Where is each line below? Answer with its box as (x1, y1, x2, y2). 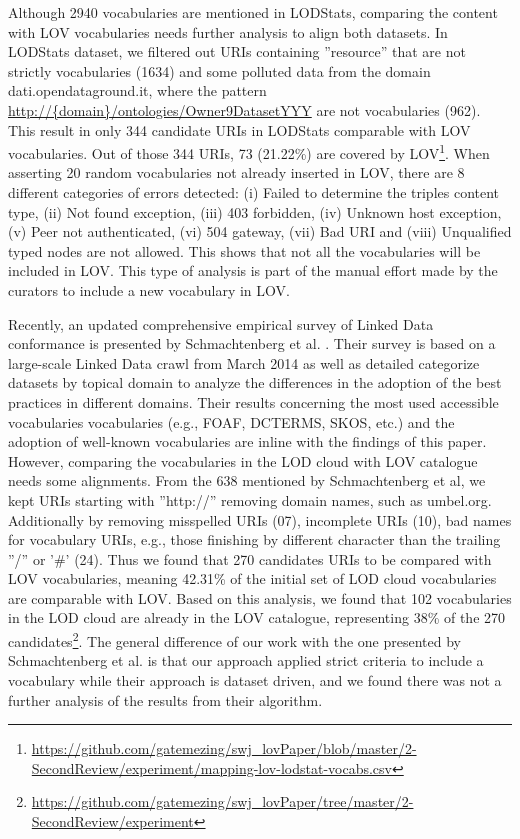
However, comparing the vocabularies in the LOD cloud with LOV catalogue (8, 450, 478, 471)
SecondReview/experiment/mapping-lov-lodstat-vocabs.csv (31, 757, 392, 778)
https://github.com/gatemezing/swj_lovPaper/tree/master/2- (31, 791, 414, 812)
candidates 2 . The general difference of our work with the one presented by (8, 628, 462, 651)
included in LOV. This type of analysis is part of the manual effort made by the (8, 260, 498, 281)
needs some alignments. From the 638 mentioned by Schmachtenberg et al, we (8, 470, 486, 491)
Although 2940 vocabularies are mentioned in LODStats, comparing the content (8, 2, 498, 22)
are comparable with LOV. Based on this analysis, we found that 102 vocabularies (8, 587, 512, 608)
